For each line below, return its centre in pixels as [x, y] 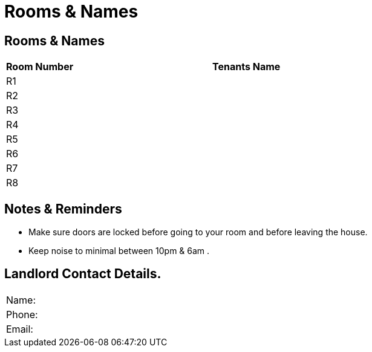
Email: [20, 329]
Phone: [22, 314]
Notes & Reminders [63, 209]
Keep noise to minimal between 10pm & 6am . [119, 251]
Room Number [40, 67]
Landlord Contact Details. [83, 274]
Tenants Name [246, 67]
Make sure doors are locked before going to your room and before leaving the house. [198, 232]
